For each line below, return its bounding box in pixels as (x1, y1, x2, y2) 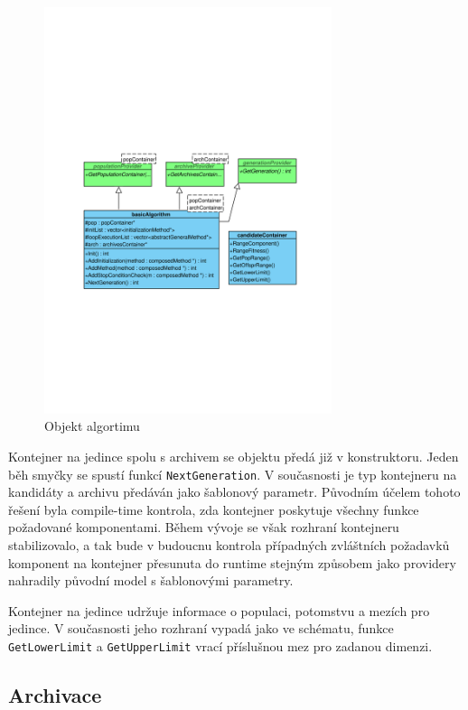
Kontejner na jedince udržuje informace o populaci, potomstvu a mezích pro (8, 601, 430, 620)
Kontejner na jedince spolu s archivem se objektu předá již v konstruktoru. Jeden (8, 446, 459, 465)
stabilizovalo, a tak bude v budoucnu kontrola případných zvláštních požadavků (8, 535, 450, 554)
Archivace (8, 681, 102, 708)
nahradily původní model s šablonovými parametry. (8, 571, 294, 590)
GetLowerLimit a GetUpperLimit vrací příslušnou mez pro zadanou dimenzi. (8, 636, 433, 655)
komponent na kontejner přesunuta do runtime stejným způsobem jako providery (8, 553, 456, 572)
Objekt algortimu (44, 416, 140, 435)
